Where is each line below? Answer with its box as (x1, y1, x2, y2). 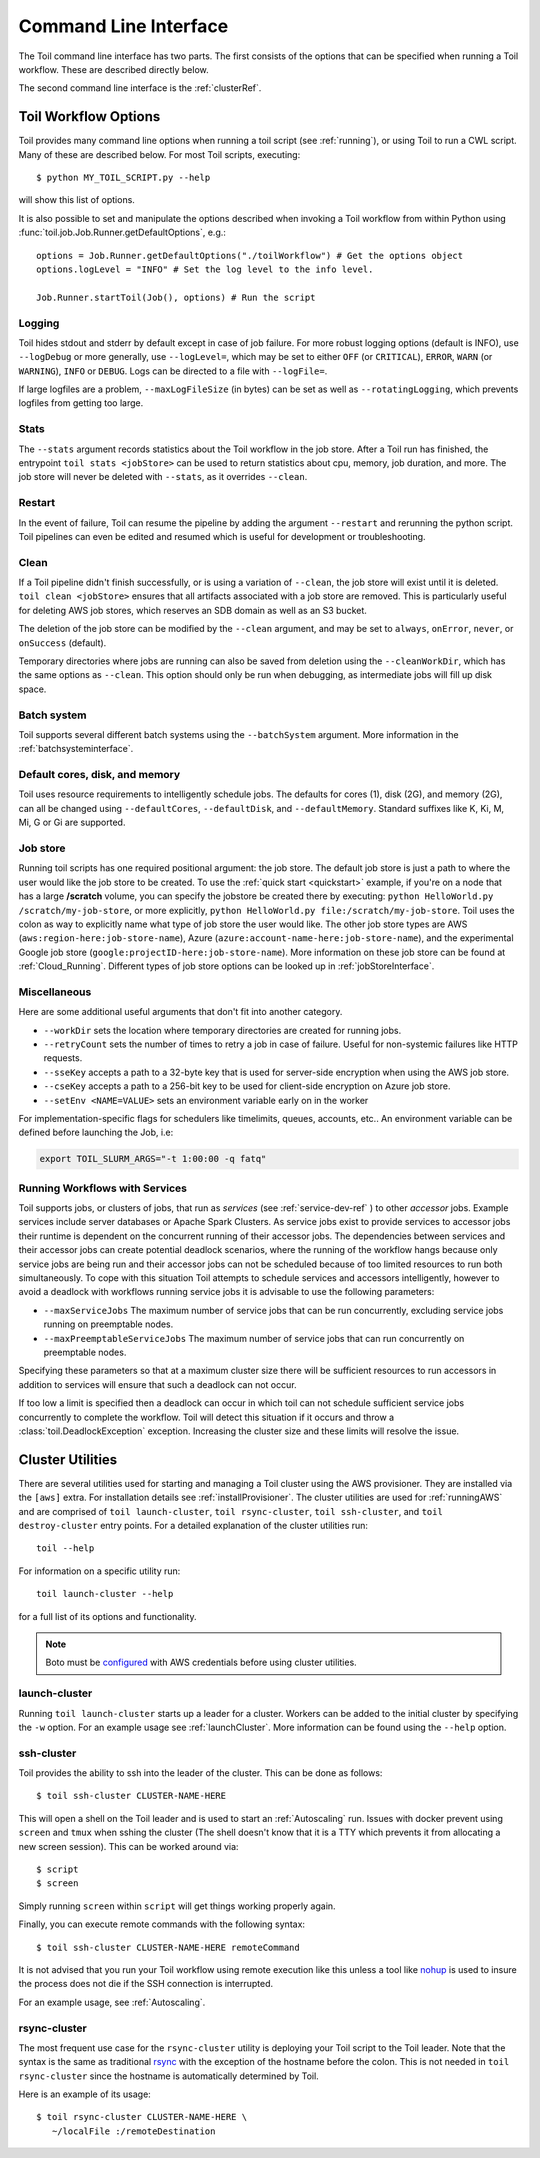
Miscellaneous (18, 985, 92, 999)
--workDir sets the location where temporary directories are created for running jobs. (43, 1024, 402, 1036)
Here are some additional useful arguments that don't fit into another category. (18, 1006, 343, 1018)
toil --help (36, 1543, 95, 1554)
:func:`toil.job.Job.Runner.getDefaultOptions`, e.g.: (18, 226, 227, 239)
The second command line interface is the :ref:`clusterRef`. (18, 82, 262, 94)
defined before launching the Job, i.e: (18, 1126, 174, 1139)
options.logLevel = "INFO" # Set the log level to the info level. (36, 263, 374, 275)
